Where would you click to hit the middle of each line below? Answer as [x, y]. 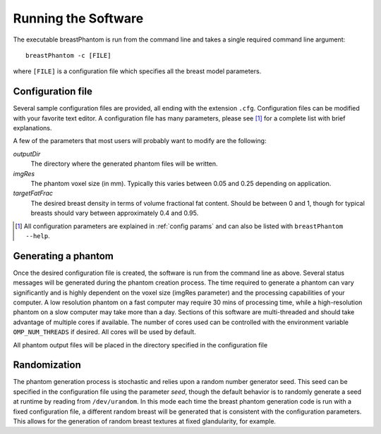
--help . [38, 235]
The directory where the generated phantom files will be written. [124, 164]
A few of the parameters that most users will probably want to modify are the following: [140, 141]
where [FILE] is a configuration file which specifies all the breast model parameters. [137, 71]
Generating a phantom [64, 256]
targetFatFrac [33, 193]
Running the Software [78, 18]
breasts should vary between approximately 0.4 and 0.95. [115, 213]
